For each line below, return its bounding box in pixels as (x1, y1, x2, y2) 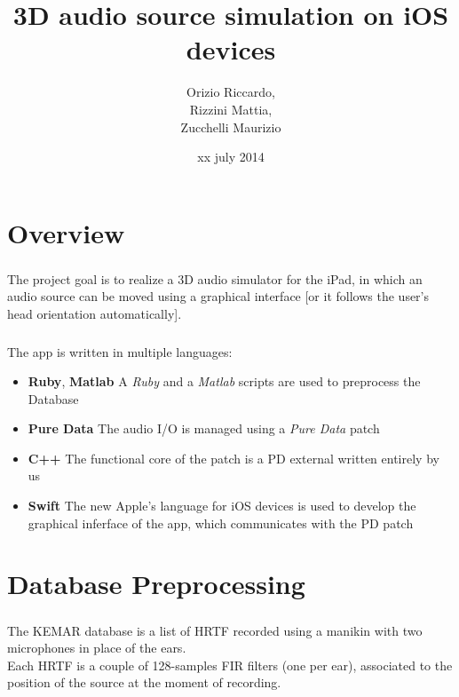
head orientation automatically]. (7, 304, 182, 322)
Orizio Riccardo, (186, 83, 275, 101)
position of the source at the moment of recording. (7, 673, 281, 692)
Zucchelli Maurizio (180, 117, 281, 136)
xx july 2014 (197, 147, 265, 166)
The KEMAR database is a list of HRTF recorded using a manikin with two (7, 621, 423, 639)
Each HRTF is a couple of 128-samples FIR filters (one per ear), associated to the (7, 655, 453, 674)
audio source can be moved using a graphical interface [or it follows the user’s (7, 287, 430, 305)
